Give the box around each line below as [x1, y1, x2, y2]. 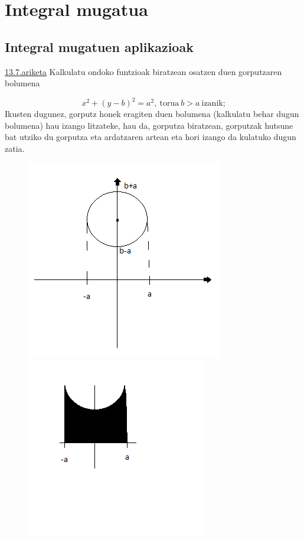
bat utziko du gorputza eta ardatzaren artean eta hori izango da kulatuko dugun [5, 131, 296, 143]
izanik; [201, 99, 225, 108]
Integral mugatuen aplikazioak [5, 37, 194, 56]
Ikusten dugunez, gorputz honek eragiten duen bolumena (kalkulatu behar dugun [5, 108, 299, 120]
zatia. [5, 142, 25, 155]
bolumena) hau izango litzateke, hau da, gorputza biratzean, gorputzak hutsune [5, 119, 293, 131]
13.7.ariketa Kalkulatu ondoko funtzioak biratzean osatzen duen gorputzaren [5, 65, 282, 77]
